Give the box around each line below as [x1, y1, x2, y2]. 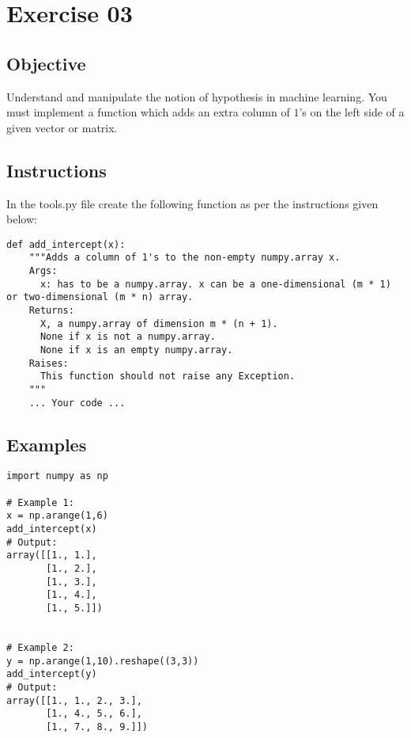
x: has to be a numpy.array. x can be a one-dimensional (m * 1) [40, 278, 391, 290]
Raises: [28, 357, 69, 369]
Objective [6, 51, 86, 75]
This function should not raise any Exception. [40, 371, 296, 382]
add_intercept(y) [6, 668, 97, 680]
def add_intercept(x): [6, 238, 126, 250]
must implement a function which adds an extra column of [6, 104, 290, 120]
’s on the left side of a [299, 104, 405, 120]
